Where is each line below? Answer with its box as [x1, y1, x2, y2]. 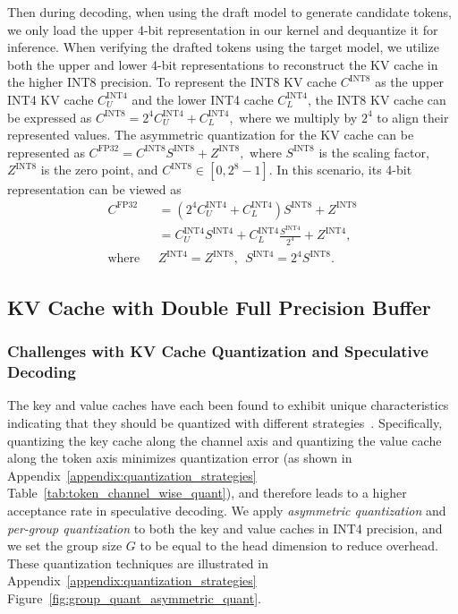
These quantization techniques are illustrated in [7, 553, 268, 572]
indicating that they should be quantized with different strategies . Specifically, [7, 414, 443, 431]
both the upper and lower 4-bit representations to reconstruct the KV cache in [7, 55, 438, 73]
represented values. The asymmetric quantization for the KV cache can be [7, 125, 414, 144]
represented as [7, 142, 85, 161]
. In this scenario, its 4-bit [268, 160, 412, 179]
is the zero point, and [40, 160, 158, 179]
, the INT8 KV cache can [308, 90, 446, 108]
